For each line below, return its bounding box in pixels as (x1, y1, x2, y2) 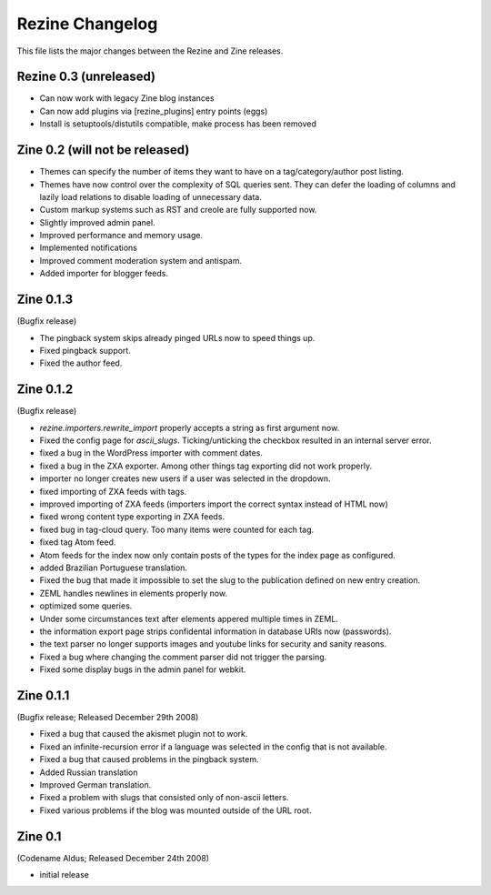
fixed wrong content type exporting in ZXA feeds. (39, 511, 225, 522)
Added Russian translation (39, 767, 138, 778)
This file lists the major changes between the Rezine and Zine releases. (16, 45, 284, 56)
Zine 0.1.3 (16, 292, 73, 307)
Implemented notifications (39, 242, 138, 254)
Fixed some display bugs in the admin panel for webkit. (39, 664, 246, 675)
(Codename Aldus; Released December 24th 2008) (16, 852, 209, 863)
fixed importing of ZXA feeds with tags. (39, 486, 187, 497)
